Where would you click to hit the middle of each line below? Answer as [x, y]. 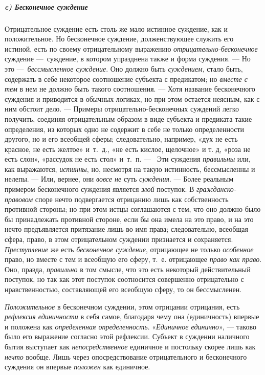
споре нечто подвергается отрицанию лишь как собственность [132, 199]
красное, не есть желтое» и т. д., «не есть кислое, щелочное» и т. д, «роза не [128, 149]
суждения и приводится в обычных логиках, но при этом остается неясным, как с [132, 98]
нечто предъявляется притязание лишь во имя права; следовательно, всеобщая [126, 229]
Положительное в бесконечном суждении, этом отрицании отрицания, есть [122, 306]
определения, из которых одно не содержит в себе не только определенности [125, 129]
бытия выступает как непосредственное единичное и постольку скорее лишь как [130, 346]
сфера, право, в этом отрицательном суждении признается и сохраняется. [119, 239]
